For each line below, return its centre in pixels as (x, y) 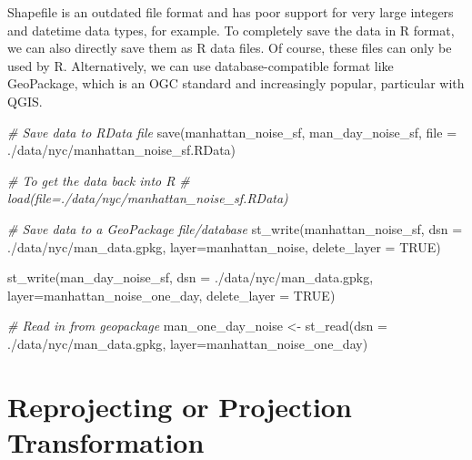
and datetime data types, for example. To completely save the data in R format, (231, 30)
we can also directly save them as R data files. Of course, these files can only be (230, 48)
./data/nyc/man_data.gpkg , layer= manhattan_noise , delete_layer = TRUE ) (224, 246)
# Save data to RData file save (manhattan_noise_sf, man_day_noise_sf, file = (232, 132)
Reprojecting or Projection (180, 406)
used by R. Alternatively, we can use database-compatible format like (201, 65)
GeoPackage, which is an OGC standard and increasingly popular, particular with (236, 83)
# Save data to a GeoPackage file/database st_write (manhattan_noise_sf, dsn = (235, 228)
